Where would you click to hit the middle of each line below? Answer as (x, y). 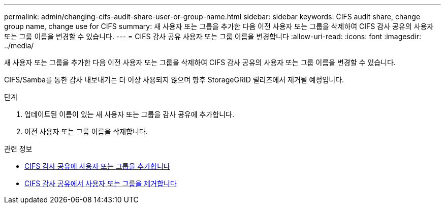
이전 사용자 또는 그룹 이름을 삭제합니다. (86, 131)
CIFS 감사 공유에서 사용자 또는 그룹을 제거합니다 (101, 183)
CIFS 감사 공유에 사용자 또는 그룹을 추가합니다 (97, 166)
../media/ (19, 46)
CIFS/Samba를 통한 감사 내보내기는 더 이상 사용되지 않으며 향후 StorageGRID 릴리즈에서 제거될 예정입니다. (174, 80)
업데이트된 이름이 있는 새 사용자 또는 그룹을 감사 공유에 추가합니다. (129, 114)
